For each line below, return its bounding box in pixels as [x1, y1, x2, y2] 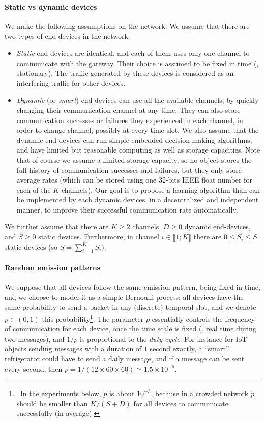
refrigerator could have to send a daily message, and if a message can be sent [5, 353, 245, 364]
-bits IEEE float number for [165, 174, 252, 185]
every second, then [5, 363, 63, 374]
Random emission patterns [5, 262, 101, 273]
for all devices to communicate [133, 398, 228, 408]
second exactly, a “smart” [150, 343, 229, 354]
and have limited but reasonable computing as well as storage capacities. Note [16, 144, 260, 155]
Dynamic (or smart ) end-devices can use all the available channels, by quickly [16, 95, 259, 105]
